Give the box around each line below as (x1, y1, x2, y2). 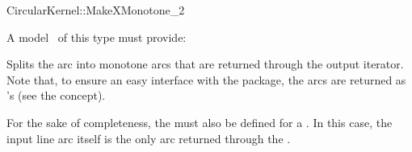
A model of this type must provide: (6, 28, 187, 45)
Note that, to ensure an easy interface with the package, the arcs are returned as (6, 71, 406, 88)
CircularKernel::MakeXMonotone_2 (6, 2, 185, 18)
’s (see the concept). (6, 87, 106, 104)
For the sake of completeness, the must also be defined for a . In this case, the (6, 113, 393, 130)
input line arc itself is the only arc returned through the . (6, 129, 291, 146)
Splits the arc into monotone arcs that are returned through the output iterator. (6, 55, 404, 72)
